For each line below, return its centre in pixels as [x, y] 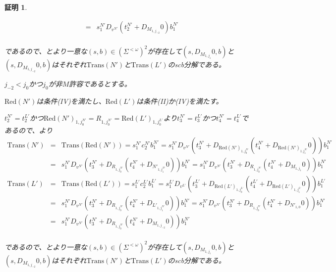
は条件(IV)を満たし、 [71, 101]
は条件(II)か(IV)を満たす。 [180, 101]
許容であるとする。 [100, 84]
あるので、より [29, 130]
